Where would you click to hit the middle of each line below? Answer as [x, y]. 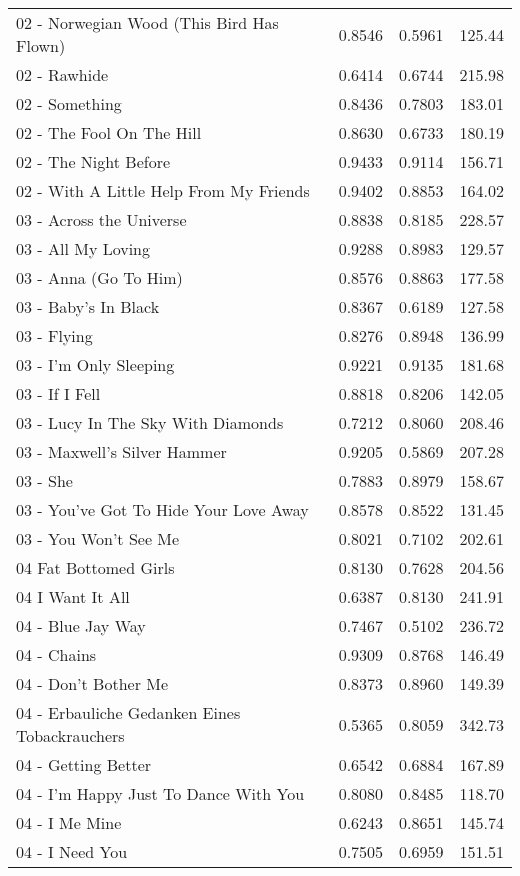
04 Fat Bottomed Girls [95, 567]
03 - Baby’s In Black [88, 306]
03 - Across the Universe [101, 219]
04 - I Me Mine [69, 822]
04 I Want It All [73, 596]
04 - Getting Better [84, 764]
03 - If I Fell [58, 393]
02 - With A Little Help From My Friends [163, 190]
